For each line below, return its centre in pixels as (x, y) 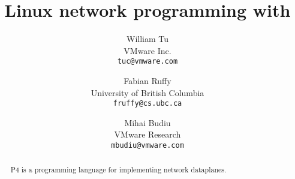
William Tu (147, 39)
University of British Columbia (147, 92)
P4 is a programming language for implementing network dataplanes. (118, 170)
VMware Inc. (147, 50)
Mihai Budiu (147, 122)
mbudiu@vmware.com (147, 145)
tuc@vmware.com (147, 62)
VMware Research (147, 134)
